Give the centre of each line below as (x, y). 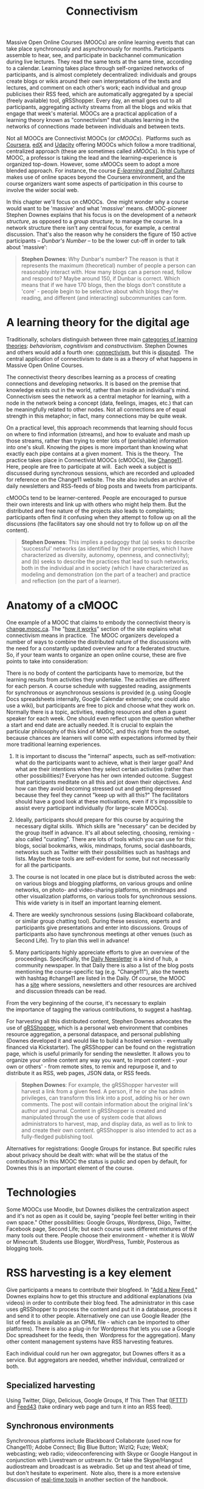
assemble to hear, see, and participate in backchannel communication (94, 55)
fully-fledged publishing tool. (57, 1137)
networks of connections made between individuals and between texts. (96, 127)
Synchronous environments (60, 1426)
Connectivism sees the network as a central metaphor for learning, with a (98, 397)
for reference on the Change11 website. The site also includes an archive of (100, 480)
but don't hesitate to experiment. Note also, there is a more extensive (93, 1473)
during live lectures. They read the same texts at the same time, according (99, 62)
